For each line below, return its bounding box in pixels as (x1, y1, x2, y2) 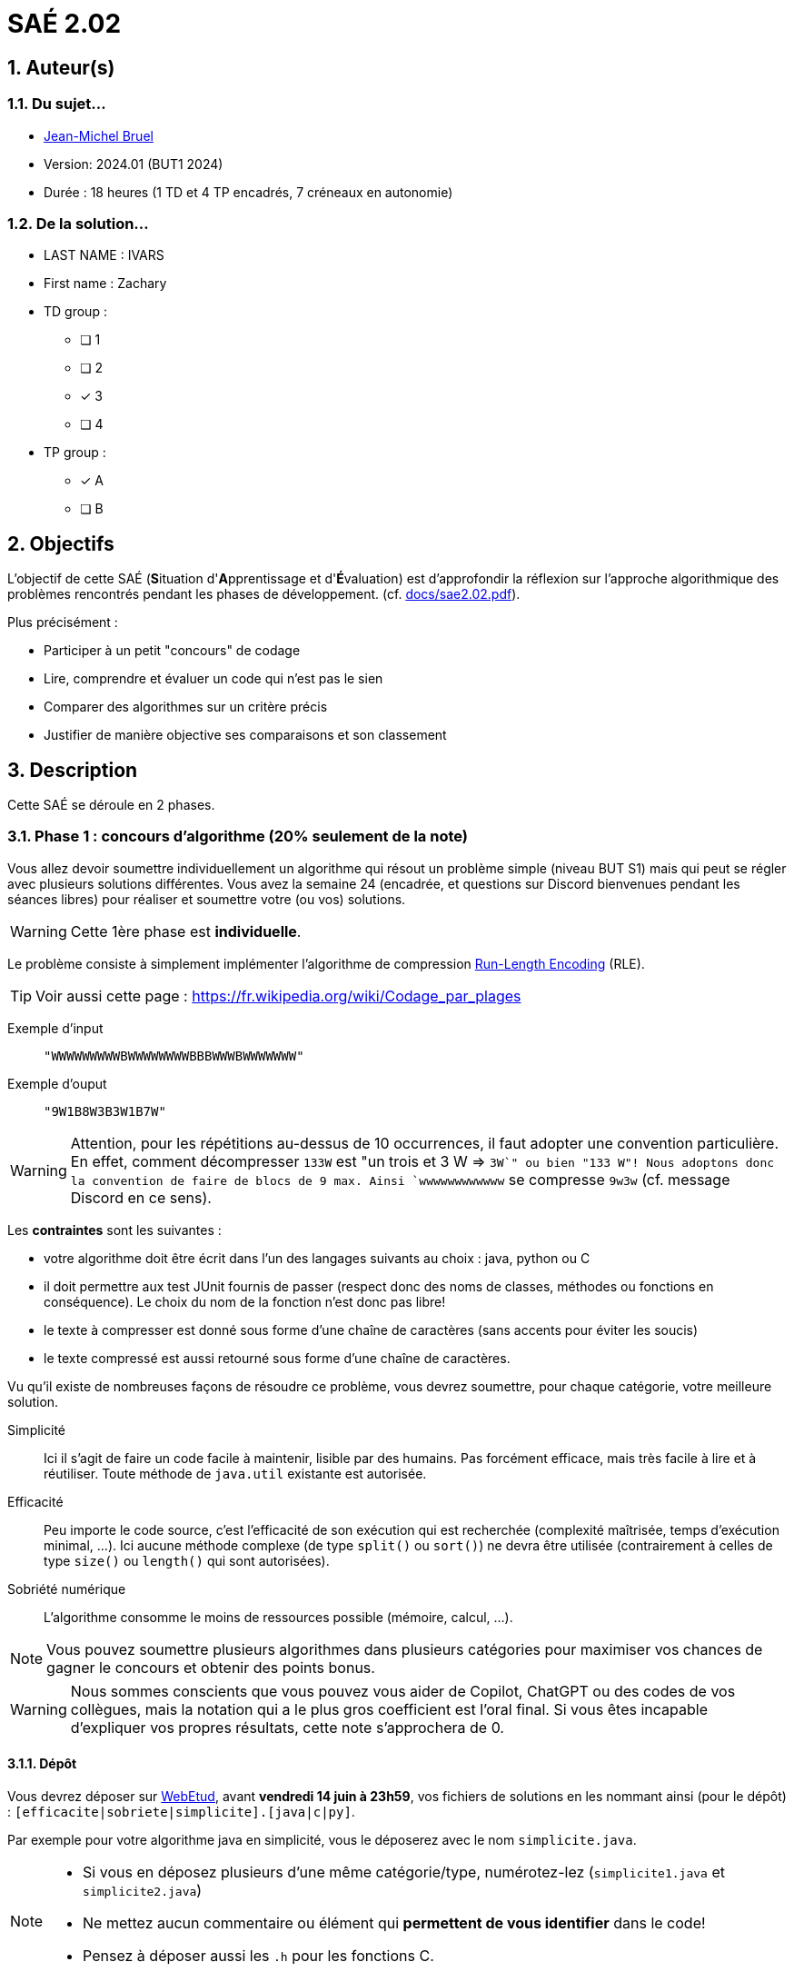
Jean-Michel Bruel (44, 127, 154, 144)
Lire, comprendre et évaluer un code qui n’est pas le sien (44, 671, 383, 687)
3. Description (7, 758, 138, 782)
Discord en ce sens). (70, 1188, 212, 1207)
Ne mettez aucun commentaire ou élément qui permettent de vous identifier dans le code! (83, 1913, 706, 1932)
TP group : (44, 444, 106, 461)
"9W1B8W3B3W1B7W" (44, 1103, 166, 1119)
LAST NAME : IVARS (44, 247, 164, 264)
